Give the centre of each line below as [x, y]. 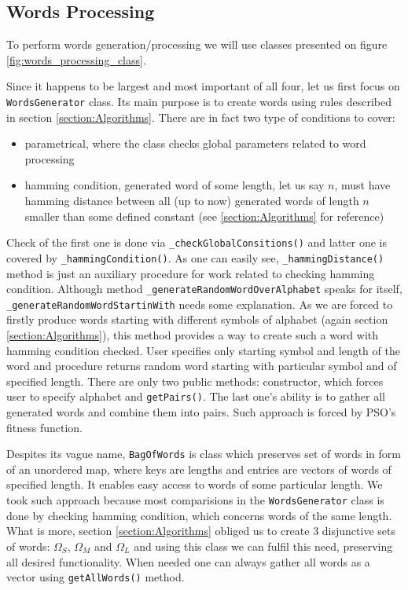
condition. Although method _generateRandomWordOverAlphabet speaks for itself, [204, 289]
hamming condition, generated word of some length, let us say [175, 185]
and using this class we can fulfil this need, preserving [263, 546]
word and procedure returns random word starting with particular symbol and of [202, 366]
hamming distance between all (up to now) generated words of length [192, 201]
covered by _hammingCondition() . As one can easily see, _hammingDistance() [195, 257]
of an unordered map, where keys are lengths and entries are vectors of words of [199, 469]
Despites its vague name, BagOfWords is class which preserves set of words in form [204, 454]
